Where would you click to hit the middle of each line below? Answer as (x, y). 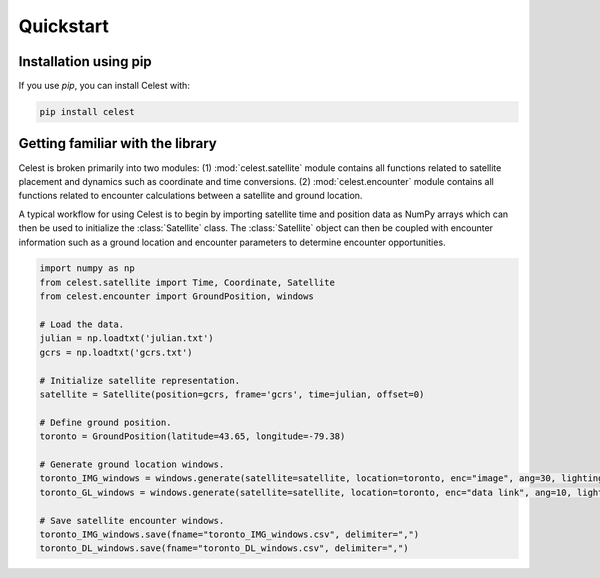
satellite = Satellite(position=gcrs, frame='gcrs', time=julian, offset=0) (232, 394)
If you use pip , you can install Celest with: (104, 86)
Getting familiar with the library (117, 143)
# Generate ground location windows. (132, 464)
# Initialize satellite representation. (139, 380)
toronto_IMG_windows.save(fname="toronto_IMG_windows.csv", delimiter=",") (229, 534)
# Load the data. (82, 324)
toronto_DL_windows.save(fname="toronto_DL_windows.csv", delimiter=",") (224, 548)
